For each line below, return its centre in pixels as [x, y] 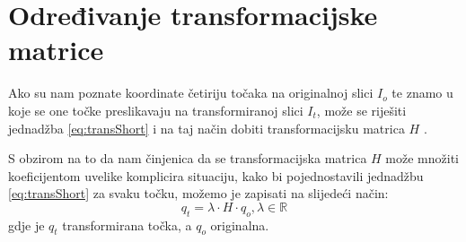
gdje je [26, 225]
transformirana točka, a [127, 225]
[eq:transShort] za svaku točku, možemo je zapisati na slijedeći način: [198, 193]
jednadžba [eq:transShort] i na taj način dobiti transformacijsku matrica [207, 128]
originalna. [240, 225]
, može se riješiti [361, 110]
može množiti [422, 158]
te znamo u [422, 93]
